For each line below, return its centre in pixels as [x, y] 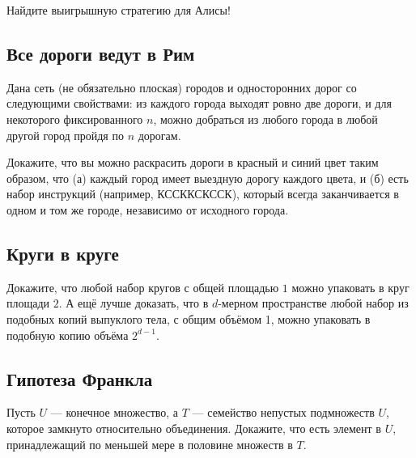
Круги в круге [63, 253]
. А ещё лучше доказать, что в [134, 303]
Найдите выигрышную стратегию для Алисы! [119, 10]
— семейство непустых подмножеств [283, 412]
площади [28, 303]
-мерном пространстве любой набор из [313, 303]
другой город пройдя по [65, 135]
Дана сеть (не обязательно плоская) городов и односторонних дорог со [182, 87]
